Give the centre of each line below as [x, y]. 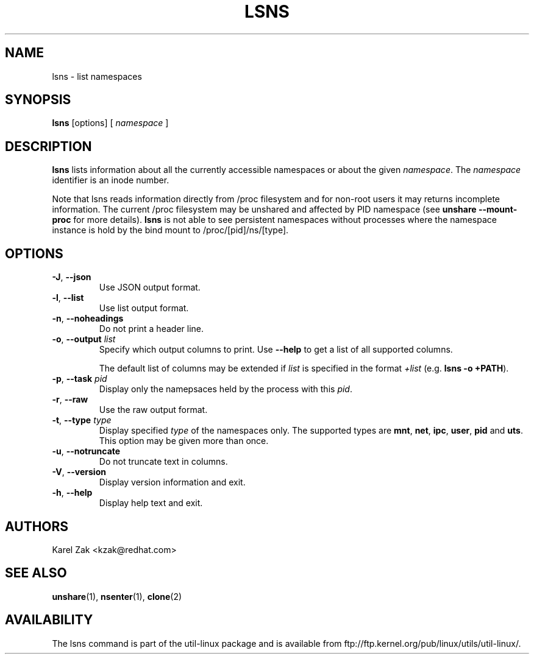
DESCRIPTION [48, 146]
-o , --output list [84, 339]
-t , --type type [82, 420]
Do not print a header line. [151, 329]
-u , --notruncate [86, 451]
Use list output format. [144, 308]
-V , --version [79, 472]
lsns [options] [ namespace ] [110, 123]
